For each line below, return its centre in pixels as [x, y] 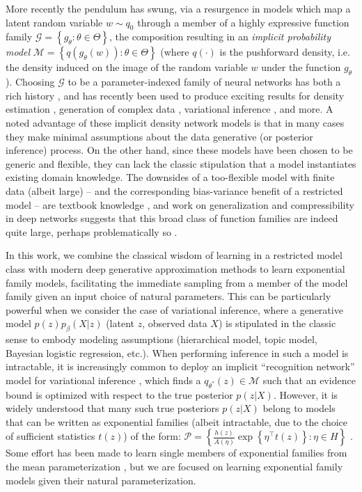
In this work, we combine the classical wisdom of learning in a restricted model [174, 255]
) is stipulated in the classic [277, 323]
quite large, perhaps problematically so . [92, 231]
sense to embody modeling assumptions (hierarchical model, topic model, [162, 339]
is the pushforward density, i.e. [285, 52]
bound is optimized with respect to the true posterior [119, 394]
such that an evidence [309, 380]
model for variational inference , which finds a [103, 380]
